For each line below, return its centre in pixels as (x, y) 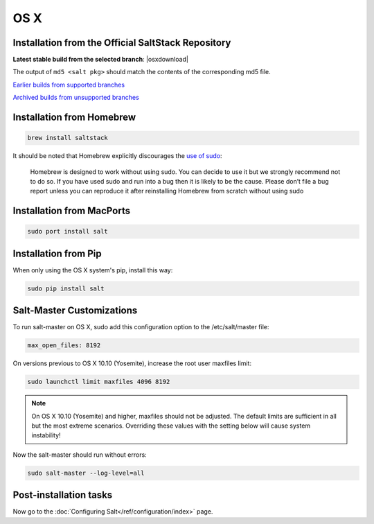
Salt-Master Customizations (75, 311)
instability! (46, 435)
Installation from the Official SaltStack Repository (122, 43)
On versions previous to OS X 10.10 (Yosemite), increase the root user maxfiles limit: (132, 363)
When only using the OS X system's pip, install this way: (93, 270)
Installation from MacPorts (72, 211)
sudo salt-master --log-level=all (86, 473)
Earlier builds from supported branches (69, 85)
